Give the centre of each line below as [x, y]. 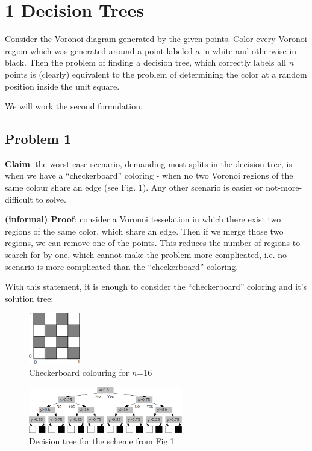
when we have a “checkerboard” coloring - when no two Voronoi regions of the [149, 175]
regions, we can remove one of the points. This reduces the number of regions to [153, 243]
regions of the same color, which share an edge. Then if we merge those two [144, 231]
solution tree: [29, 298]
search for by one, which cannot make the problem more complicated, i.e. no [146, 255]
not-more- [284, 187]
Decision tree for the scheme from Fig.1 [102, 441]
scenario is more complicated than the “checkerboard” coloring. [122, 266]
